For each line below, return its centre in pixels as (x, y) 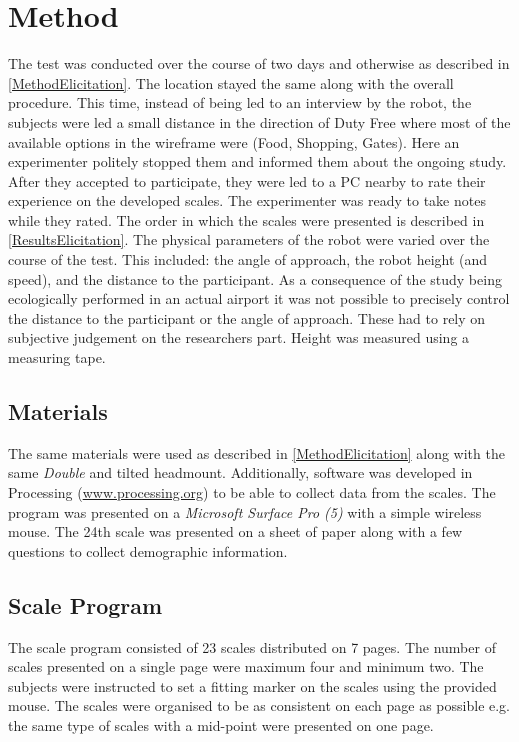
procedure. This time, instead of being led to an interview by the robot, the (240, 102)
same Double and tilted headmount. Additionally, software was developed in (240, 472)
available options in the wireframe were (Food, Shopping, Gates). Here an (234, 141)
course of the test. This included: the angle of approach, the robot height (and (248, 259)
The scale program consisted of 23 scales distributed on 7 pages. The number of (252, 646)
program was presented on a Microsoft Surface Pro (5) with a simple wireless (245, 511)
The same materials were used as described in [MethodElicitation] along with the (256, 452)
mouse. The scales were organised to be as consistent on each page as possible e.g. (259, 705)
